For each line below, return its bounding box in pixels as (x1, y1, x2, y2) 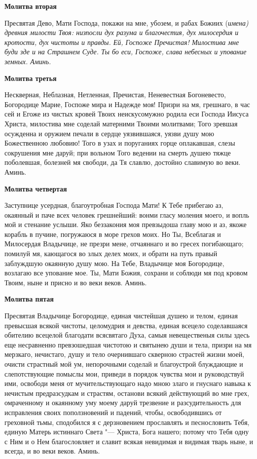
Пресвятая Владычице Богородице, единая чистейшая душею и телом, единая (4, 310, 238, 321)
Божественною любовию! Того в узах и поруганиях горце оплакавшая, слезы (4, 138, 235, 148)
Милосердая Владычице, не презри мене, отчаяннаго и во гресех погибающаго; (4, 238, 244, 249)
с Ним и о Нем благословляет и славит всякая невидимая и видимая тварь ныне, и (4, 436, 253, 446)
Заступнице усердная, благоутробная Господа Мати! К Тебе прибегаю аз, (4, 200, 223, 210)
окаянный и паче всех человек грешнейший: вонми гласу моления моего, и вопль (4, 209, 249, 220)
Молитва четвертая (4, 183, 67, 193)
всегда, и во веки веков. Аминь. (4, 446, 100, 456)
